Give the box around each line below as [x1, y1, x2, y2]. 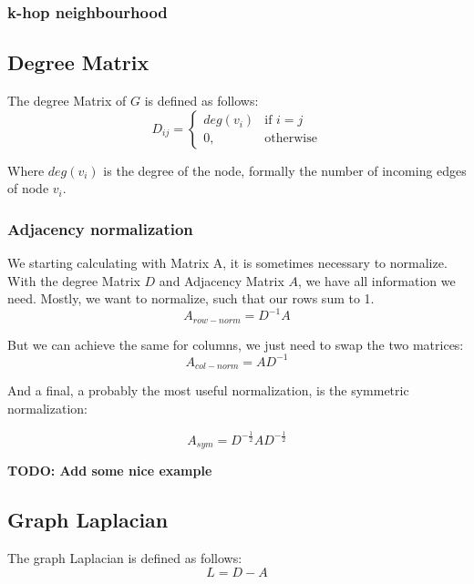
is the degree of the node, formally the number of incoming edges [103, 160, 467, 179]
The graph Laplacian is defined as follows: [7, 548, 242, 568]
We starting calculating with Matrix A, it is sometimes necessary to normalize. [7, 253, 448, 272]
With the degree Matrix [7, 271, 140, 290]
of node [7, 179, 49, 198]
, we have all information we [297, 271, 456, 290]
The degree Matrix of [7, 91, 127, 110]
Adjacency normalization [7, 217, 193, 240]
